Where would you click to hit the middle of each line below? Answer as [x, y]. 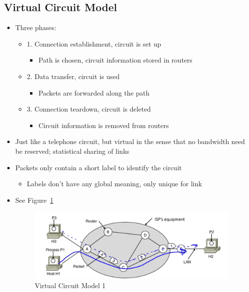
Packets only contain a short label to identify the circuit [99, 167]
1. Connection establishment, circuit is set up [94, 43]
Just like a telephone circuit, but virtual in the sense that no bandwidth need [130, 141]
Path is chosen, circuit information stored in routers [116, 60]
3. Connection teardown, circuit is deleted [89, 109]
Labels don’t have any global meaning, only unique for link [114, 184]
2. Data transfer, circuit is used [73, 76]
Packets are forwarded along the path [94, 92]
